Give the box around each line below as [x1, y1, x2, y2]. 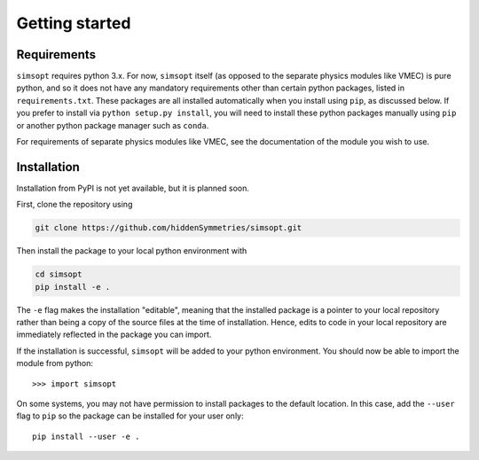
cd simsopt [35, 269, 82, 279]
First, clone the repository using [16, 199, 133, 210]
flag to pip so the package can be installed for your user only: [16, 410, 244, 421]
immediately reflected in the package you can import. [16, 329, 212, 340]
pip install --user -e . [32, 431, 140, 441]
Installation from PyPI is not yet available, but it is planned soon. [16, 183, 250, 193]
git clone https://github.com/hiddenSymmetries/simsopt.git [35, 222, 302, 233]
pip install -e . [35, 282, 111, 292]
